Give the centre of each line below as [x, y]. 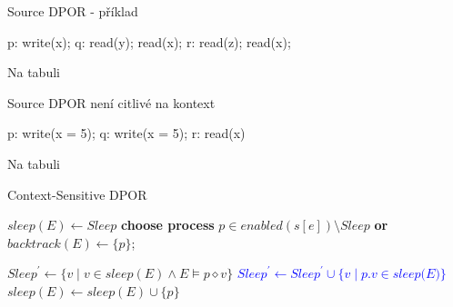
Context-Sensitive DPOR [77, 194]
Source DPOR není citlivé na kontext [111, 102]
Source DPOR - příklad [73, 11]
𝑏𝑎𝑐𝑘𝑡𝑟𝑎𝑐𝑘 [34, 244]
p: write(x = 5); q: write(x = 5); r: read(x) [126, 133]
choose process [167, 225]
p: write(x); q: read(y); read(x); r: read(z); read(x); [149, 41]
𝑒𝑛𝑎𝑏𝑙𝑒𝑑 [262, 227]
